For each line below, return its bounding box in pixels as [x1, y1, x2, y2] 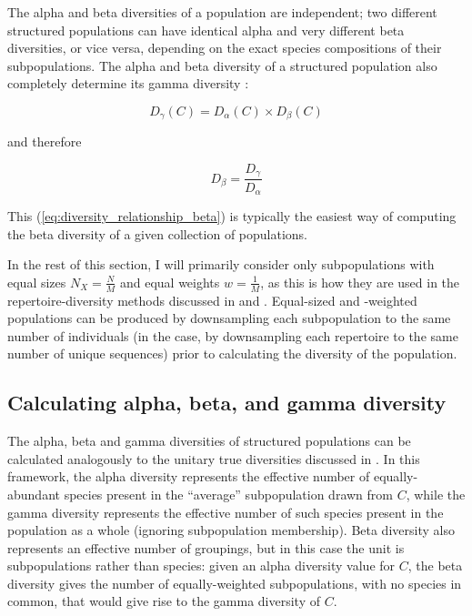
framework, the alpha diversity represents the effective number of [7, 467, 370, 486]
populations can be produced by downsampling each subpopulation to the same [7, 308, 451, 328]
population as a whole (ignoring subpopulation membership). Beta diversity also [7, 520, 455, 540]
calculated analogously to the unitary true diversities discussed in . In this [7, 449, 420, 468]
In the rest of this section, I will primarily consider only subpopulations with [7, 255, 435, 274]
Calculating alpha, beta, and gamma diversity [7, 389, 447, 417]
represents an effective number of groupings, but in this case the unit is [7, 538, 405, 557]
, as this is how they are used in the [260, 272, 460, 291]
